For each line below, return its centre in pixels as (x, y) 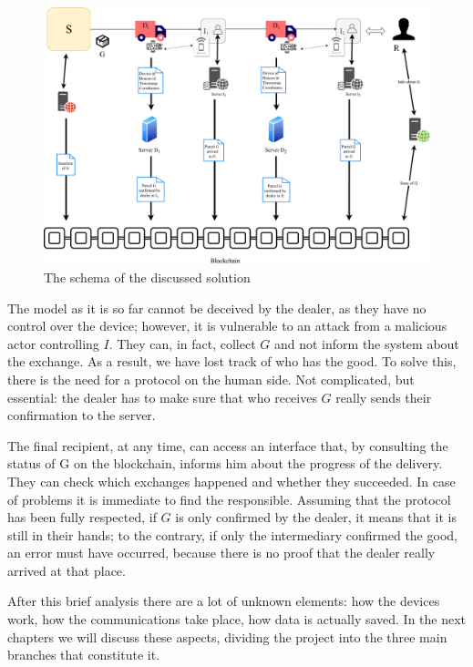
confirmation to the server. (82, 415)
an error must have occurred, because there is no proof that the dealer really (221, 553)
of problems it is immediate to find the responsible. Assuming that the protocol (229, 499)
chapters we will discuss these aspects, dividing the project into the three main (227, 636)
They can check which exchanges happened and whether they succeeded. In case (231, 481)
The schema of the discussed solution (147, 277)
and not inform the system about (366, 343)
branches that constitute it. (84, 655)
